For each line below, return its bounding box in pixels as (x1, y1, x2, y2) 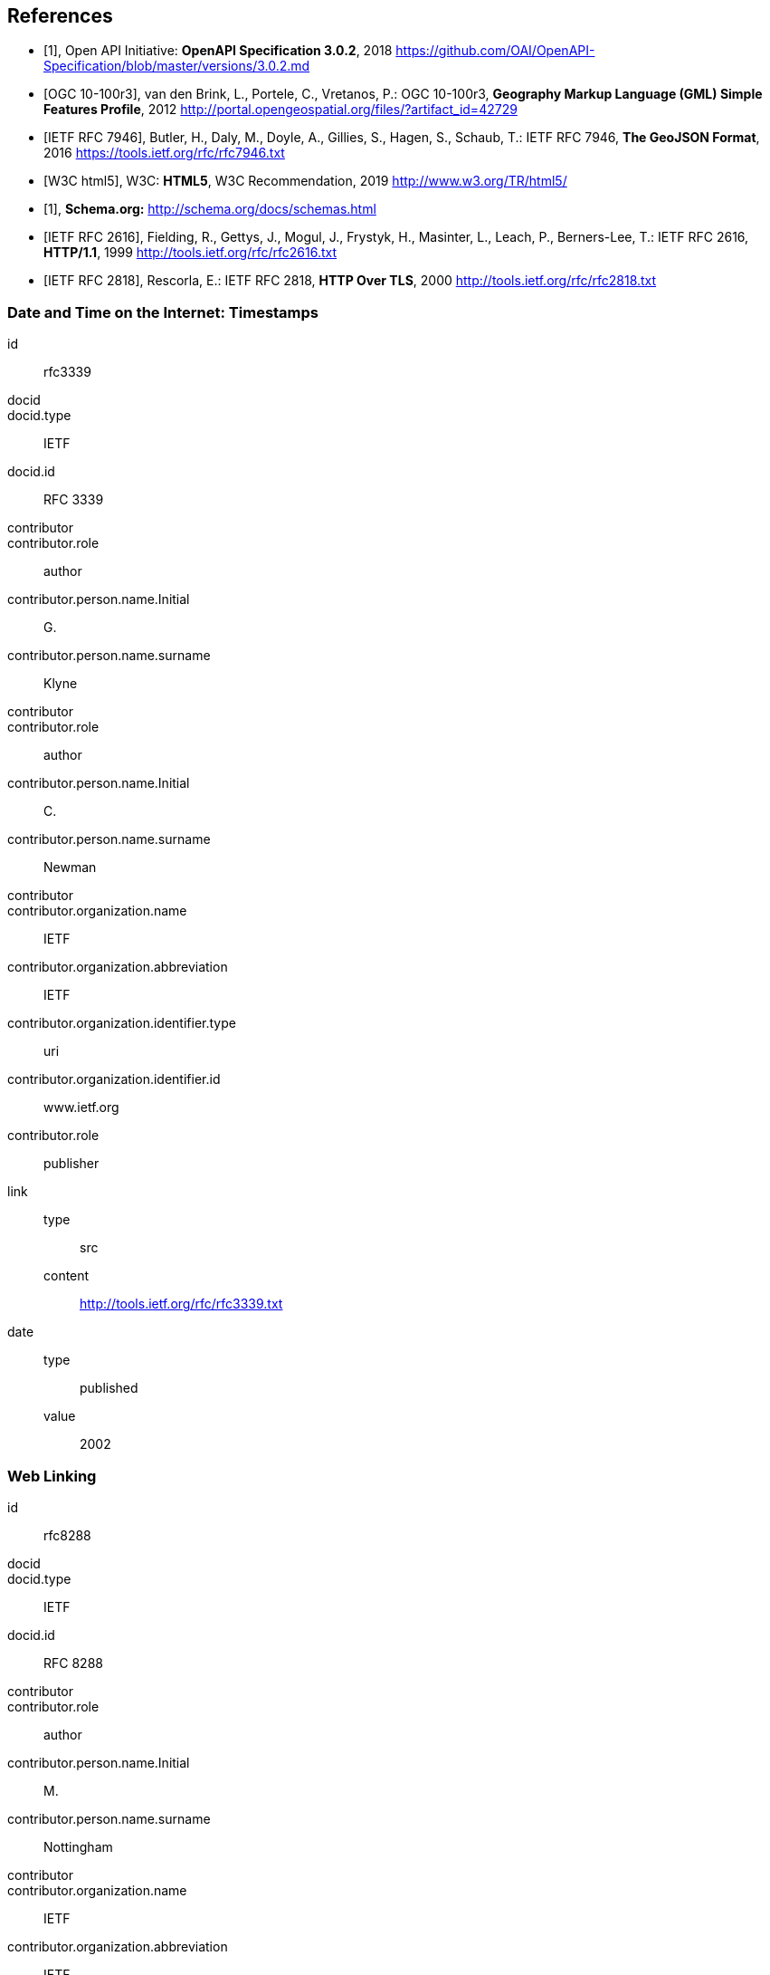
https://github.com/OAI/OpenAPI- (395, 43, 595, 59)
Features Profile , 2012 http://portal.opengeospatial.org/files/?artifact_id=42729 (43, 101, 518, 118)
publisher (43, 1155, 100, 1172)
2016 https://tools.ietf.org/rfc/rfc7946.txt (43, 145, 285, 161)
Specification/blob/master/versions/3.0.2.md (43, 58, 310, 74)
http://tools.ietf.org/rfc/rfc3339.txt (80, 1296, 283, 1312)
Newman (43, 859, 97, 876)
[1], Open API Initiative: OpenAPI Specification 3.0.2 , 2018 (43, 43, 393, 59)
